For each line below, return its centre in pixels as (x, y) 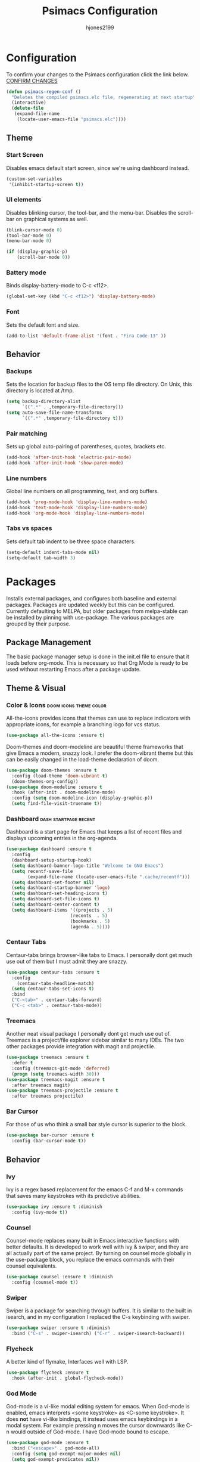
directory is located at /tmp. (40, 391)
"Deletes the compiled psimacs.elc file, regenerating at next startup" (104, 97)
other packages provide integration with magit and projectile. (81, 1046)
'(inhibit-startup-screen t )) (46, 184)
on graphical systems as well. (52, 219)
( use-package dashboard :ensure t (49, 849)
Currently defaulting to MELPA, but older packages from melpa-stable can (97, 611)
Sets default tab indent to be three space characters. (71, 541)
